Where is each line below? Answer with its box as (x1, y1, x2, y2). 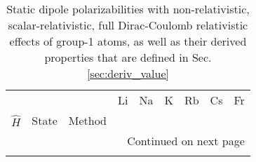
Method (68, 112, 107, 128)
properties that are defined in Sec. (44, 49, 212, 65)
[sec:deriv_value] (86, 65, 169, 81)
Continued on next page (127, 133, 245, 149)
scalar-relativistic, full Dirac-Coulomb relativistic (8, 17, 248, 33)
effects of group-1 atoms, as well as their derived (9, 33, 247, 49)
